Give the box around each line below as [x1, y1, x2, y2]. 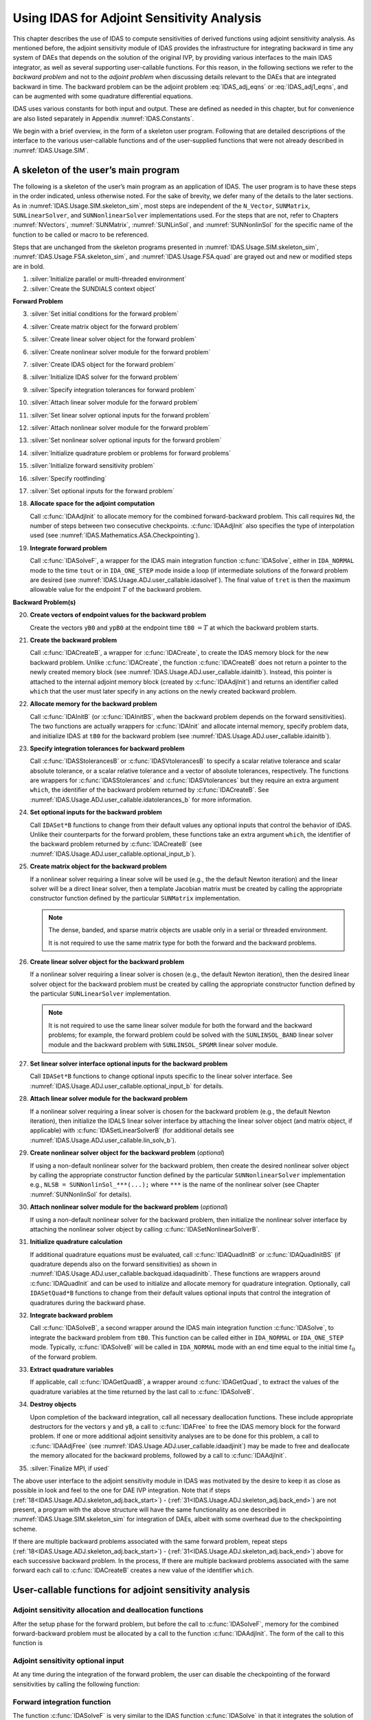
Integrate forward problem [30, 544, 107, 552]
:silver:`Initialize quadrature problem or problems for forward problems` [30, 449, 232, 457]
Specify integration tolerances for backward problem [30, 744, 185, 753]
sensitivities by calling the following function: [12, 1679, 140, 1688]
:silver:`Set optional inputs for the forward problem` [30, 486, 175, 495]
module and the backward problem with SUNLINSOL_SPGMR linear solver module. [48, 1040, 278, 1049]
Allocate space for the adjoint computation [30, 499, 155, 508]
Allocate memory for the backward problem [30, 700, 157, 708]
